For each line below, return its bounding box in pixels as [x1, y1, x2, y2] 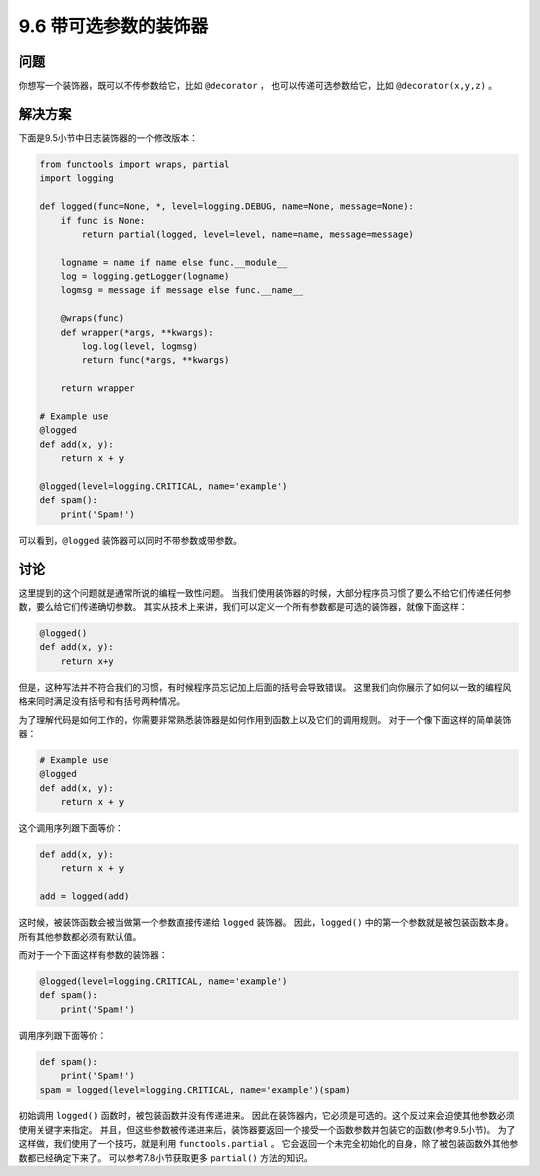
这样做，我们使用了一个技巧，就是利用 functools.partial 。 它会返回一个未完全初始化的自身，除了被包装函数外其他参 [18, 1138, 519, 1150]
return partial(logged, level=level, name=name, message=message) [81, 228, 415, 240]
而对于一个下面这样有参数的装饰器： [18, 948, 168, 960]
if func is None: [60, 215, 146, 226]
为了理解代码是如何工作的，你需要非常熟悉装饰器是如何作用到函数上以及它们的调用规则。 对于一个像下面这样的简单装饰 [18, 713, 512, 725]
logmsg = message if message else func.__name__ [60, 285, 304, 296]
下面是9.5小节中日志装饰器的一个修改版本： [18, 131, 199, 144]
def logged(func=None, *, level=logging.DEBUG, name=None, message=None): [39, 201, 415, 212]
